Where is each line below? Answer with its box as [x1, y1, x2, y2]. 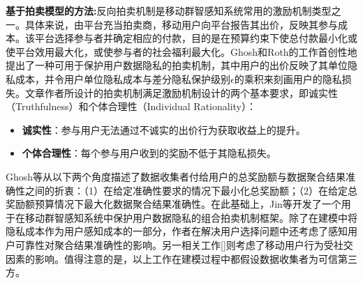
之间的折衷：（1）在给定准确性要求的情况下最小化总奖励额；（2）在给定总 [24, 183, 357, 197]
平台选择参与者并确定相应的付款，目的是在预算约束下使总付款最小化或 [34, 31, 357, 45]
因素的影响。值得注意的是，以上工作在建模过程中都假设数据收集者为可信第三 [6, 251, 357, 266]
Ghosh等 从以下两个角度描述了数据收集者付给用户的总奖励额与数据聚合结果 [6, 169, 346, 183]
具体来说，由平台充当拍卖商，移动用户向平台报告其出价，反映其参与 [24, 17, 338, 31]
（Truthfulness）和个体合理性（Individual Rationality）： [6, 99, 257, 114]
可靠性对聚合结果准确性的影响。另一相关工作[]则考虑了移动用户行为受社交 [15, 237, 353, 252]
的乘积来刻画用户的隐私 [234, 71, 342, 86]
